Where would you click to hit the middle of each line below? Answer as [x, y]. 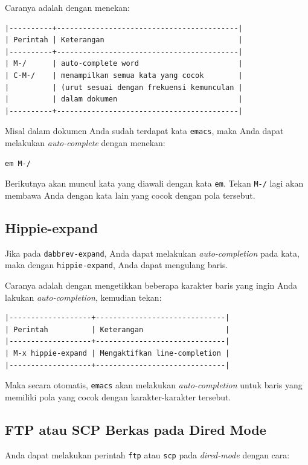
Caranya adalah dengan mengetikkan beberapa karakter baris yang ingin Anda [151, 285]
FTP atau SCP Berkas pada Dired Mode [136, 429]
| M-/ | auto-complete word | [124, 64]
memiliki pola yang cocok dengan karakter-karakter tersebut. [118, 396]
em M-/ [18, 163]
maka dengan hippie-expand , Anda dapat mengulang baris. [117, 265]
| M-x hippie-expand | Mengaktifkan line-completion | [117, 353]
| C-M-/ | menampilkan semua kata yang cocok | [124, 75]
